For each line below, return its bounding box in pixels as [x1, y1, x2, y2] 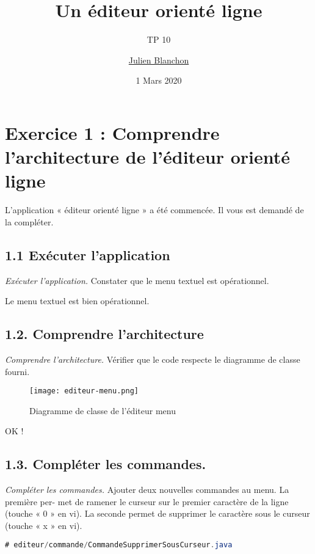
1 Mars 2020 [136, 74, 182, 87]
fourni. [5, 365, 30, 377]
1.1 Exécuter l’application [5, 245, 170, 264]
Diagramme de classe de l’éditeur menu [29, 404, 176, 417]
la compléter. [5, 215, 54, 228]
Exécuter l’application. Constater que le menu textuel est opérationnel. [5, 274, 269, 286]
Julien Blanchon [128, 53, 189, 66]
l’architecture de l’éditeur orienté [5, 144, 291, 169]
